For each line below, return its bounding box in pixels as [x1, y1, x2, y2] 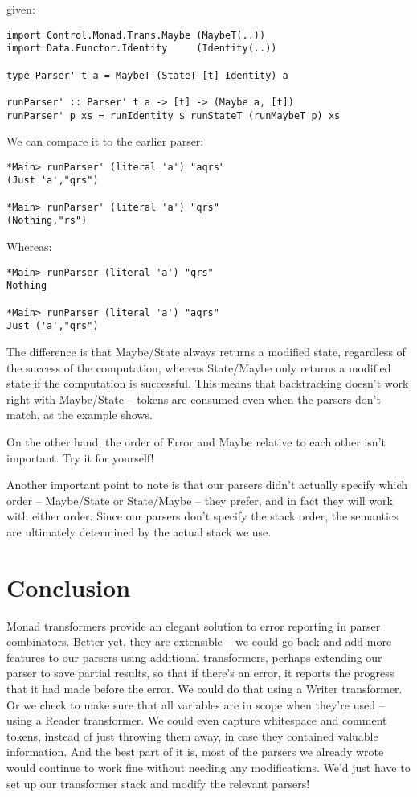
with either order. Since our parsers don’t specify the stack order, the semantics [6, 507, 399, 524]
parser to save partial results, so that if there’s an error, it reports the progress [6, 664, 395, 681]
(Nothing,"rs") [6, 215, 88, 227]
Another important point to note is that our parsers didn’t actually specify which [6, 476, 408, 493]
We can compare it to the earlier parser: [6, 133, 204, 150]
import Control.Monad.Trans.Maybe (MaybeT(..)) [6, 29, 266, 41]
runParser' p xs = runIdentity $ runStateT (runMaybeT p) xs [6, 109, 341, 121]
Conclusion [6, 570, 131, 603]
